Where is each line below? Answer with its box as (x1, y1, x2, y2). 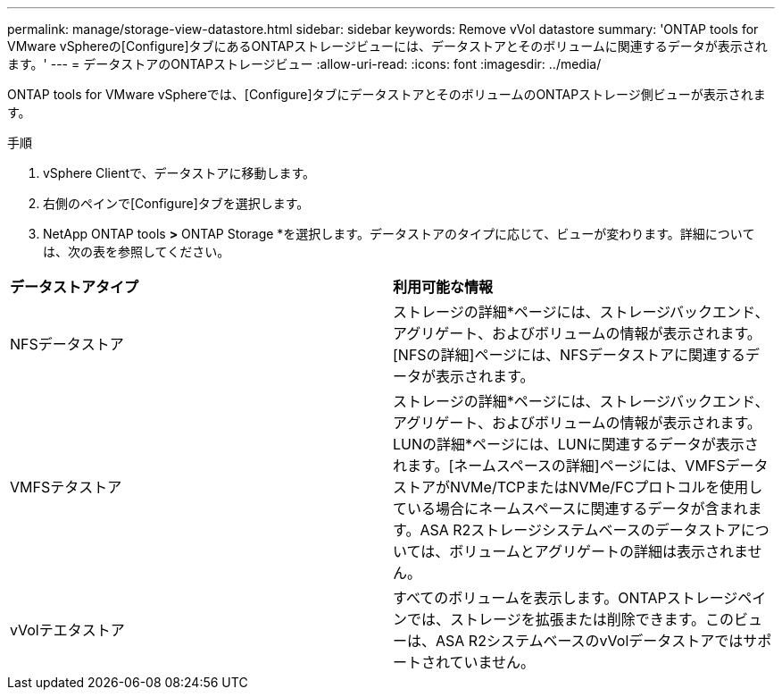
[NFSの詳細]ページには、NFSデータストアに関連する (393, 346, 745, 364)
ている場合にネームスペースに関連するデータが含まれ (393, 500, 748, 517)
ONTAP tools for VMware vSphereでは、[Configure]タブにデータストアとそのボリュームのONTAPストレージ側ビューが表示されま (7, 87, 766, 102)
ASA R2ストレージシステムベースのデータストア (420, 521, 741, 539)
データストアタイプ (10, 278, 139, 296)
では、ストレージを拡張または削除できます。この (407, 610, 735, 628)
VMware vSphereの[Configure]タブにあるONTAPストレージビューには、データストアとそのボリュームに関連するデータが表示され (7, 38, 768, 54)
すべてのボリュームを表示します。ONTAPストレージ (393, 589, 738, 607)
